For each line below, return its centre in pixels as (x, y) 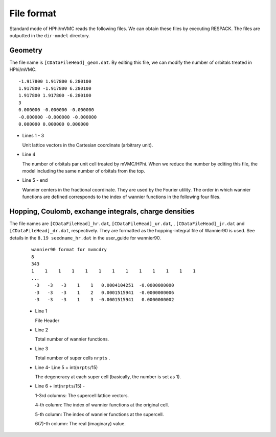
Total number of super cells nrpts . (73, 358)
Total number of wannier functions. (72, 339)
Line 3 (42, 348)
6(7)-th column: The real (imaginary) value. (80, 423)
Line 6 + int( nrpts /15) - (60, 386)
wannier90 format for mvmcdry (69, 250)
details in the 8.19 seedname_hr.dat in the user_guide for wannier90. (85, 238)
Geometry (26, 50)
